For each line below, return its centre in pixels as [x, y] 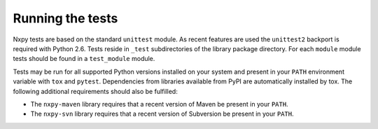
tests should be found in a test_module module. [84, 59]
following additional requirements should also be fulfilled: [95, 91]
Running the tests [65, 18]
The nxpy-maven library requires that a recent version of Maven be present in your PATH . [159, 104]
